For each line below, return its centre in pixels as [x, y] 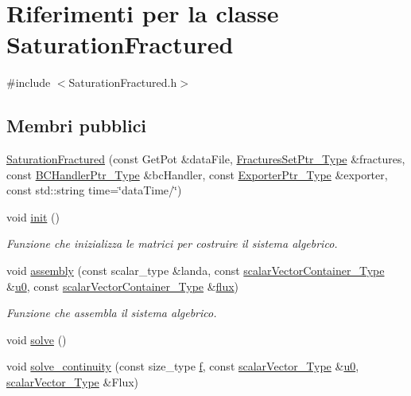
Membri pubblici [77, 125]
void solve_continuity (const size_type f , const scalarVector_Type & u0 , [183, 366]
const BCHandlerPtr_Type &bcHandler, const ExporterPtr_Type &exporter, [197, 174]
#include [29, 82]
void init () [33, 216]
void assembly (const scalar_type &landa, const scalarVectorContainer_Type [196, 271]
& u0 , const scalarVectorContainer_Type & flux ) [123, 286]
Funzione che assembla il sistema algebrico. [112, 313]
